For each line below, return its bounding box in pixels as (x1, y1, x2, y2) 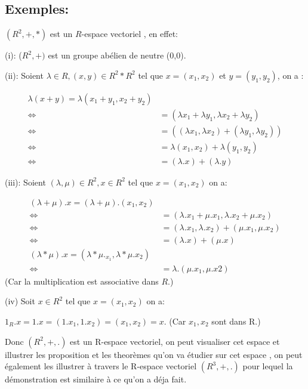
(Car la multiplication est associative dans (5, 274, 159, 287)
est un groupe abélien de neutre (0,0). (48, 49, 186, 61)
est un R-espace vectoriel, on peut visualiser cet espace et (70, 335, 280, 347)
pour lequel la (242, 360, 293, 372)
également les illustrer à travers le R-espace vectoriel (5, 360, 197, 372)
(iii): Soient (5, 175, 46, 188)
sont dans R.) (211, 314, 261, 327)
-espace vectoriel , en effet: (81, 27, 178, 40)
